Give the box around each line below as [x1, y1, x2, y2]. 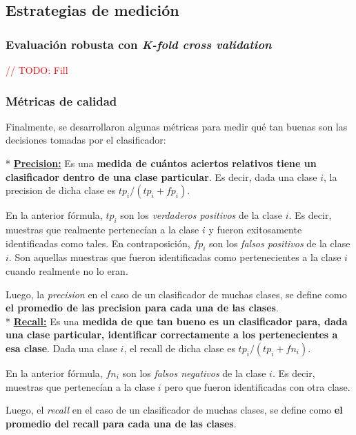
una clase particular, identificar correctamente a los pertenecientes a [6, 327, 338, 342]
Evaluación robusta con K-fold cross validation [6, 35, 272, 52]
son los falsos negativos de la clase [122, 365, 266, 380]
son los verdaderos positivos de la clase [120, 208, 283, 222]
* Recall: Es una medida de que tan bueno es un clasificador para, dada [6, 313, 348, 328]
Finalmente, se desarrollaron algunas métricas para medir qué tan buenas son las [6, 119, 348, 133]
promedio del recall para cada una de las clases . [6, 416, 237, 430]
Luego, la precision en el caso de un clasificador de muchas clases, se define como [6, 287, 347, 301]
